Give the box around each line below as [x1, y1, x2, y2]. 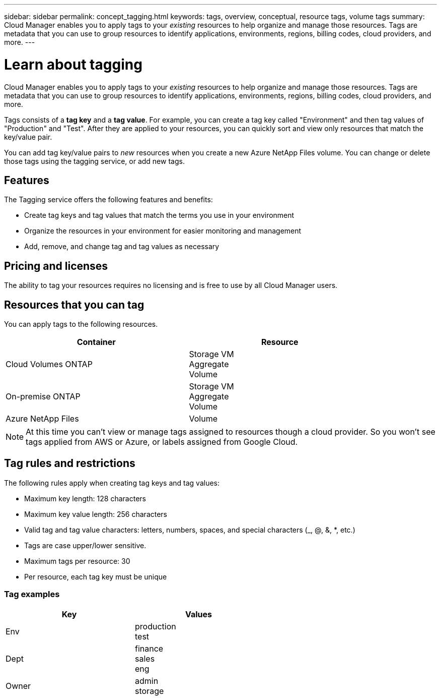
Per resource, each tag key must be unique [24, 572, 167, 581]
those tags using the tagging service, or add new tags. [4, 156, 185, 165]
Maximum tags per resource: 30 [24, 556, 130, 565]
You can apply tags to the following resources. [4, 320, 158, 329]
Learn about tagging [4, 55, 142, 73]
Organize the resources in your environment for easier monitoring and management [24, 226, 302, 236]
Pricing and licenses [4, 259, 108, 272]
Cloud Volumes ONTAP [6, 359, 93, 370]
